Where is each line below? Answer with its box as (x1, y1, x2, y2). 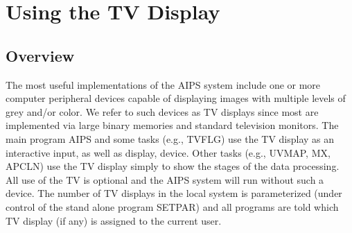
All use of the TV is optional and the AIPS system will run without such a (6, 172, 324, 187)
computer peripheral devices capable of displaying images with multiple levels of (6, 91, 346, 105)
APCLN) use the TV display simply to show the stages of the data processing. (6, 159, 340, 173)
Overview (6, 44, 75, 66)
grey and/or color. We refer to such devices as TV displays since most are (6, 104, 319, 119)
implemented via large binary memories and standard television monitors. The (6, 118, 339, 132)
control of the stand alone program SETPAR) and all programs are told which (6, 199, 339, 214)
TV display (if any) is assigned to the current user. (6, 213, 222, 227)
